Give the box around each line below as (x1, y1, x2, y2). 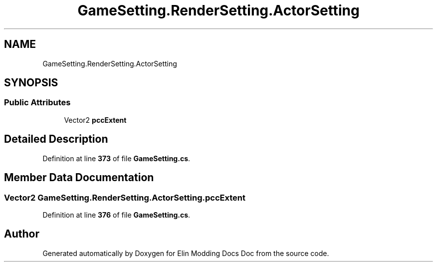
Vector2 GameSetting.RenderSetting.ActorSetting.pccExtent (4, 192, 245, 203)
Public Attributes (4, 97, 71, 108)
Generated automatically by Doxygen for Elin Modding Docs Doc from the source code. (42, 249, 329, 258)
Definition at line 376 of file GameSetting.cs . (42, 210, 191, 219)
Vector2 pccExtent (64, 115, 127, 124)
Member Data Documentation (4, 171, 154, 184)
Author (4, 228, 39, 241)
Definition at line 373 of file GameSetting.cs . (42, 154, 191, 163)
